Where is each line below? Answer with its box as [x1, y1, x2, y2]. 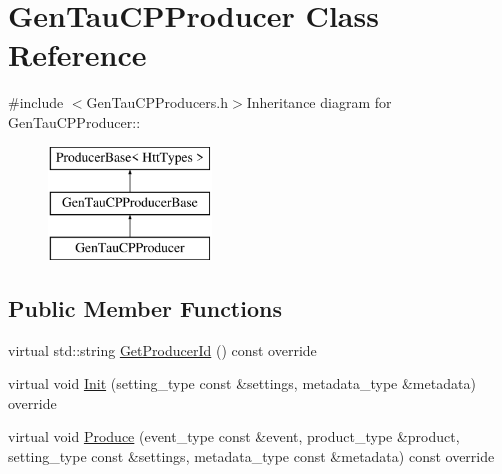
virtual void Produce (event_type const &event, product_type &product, [8, 426, 460, 447]
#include [8, 92, 64, 113]
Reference [8, 34, 147, 75]
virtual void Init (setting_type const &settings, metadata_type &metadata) [8, 373, 476, 394]
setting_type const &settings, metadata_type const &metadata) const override [8, 446, 495, 467]
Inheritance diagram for [246, 92, 392, 113]
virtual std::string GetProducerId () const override [8, 339, 317, 360]
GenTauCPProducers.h [86, 92, 229, 113]
